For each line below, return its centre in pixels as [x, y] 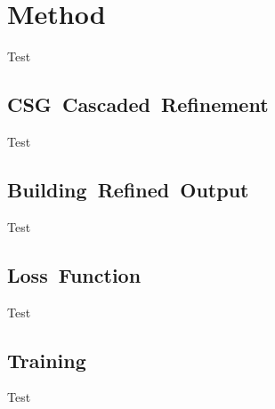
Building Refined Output [128, 189]
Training [47, 360]
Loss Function [74, 274]
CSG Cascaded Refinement [138, 104]
